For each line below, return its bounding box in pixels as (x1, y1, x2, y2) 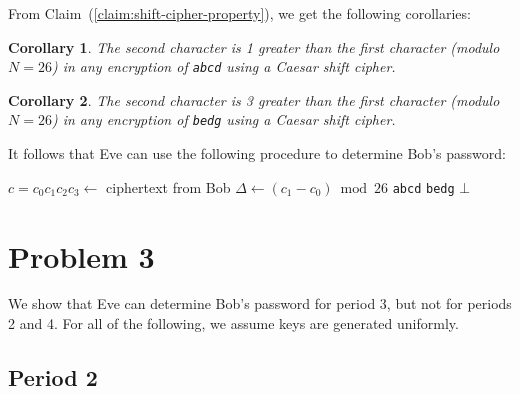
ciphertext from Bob (106, 176, 231, 197)
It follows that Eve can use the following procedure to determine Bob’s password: (8, 143, 506, 164)
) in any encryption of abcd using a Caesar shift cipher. (51, 56, 396, 77)
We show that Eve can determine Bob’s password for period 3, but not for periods (8, 293, 512, 314)
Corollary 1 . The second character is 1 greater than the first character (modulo (8, 36, 500, 57)
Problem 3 (8, 235, 155, 276)
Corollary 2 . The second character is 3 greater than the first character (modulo (8, 89, 500, 110)
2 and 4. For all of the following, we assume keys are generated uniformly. (8, 313, 459, 334)
